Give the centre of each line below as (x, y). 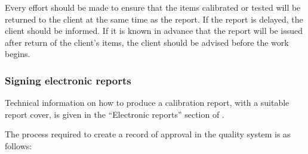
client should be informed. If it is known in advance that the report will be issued (154, 31)
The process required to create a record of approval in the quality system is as (148, 134)
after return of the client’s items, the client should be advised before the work (147, 42)
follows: (19, 145)
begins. (18, 54)
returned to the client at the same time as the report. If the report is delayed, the (154, 19)
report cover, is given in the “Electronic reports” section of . (115, 114)
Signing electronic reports (68, 80)
